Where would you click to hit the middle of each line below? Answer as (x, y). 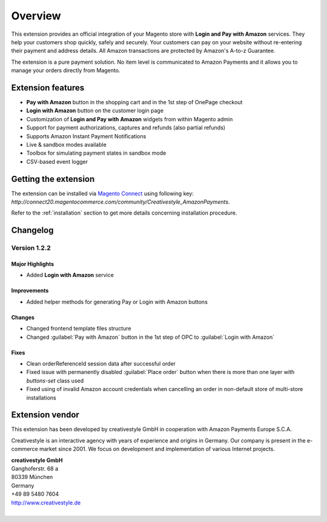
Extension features (48, 88)
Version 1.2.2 (31, 248)
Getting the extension (53, 179)
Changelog (32, 230)
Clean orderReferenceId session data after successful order (101, 363)
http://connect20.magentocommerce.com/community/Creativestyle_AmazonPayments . (121, 202)
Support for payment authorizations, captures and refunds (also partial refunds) (126, 128)
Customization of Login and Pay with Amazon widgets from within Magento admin (130, 119)
